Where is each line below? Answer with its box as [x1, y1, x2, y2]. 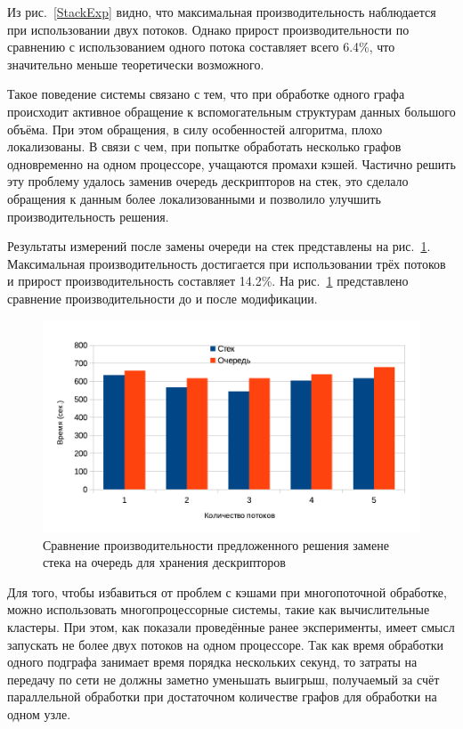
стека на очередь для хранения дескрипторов [43, 553, 286, 571]
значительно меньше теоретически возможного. [7, 54, 264, 73]
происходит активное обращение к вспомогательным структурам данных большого [7, 101, 456, 120]
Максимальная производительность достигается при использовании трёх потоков [7, 254, 446, 272]
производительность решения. [7, 207, 169, 225]
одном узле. [7, 704, 71, 723]
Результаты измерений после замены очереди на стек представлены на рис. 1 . [7, 237, 431, 255]
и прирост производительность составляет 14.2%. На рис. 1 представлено [7, 271, 409, 290]
